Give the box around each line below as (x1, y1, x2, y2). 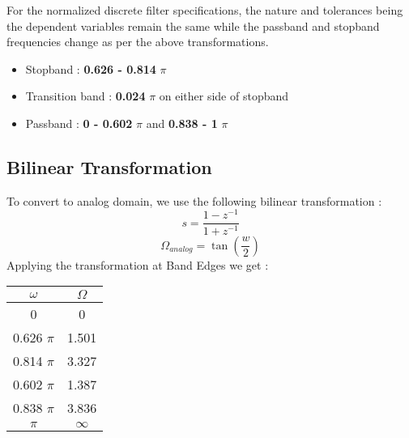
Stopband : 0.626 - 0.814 (25, 60, 156, 77)
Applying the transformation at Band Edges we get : (6, 256, 269, 273)
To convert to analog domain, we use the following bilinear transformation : (6, 192, 382, 209)
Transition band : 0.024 (25, 87, 146, 104)
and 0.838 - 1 (146, 114, 218, 131)
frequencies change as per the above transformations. (6, 33, 269, 50)
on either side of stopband (159, 87, 289, 104)
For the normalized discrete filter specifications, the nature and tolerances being (6, 2, 403, 18)
